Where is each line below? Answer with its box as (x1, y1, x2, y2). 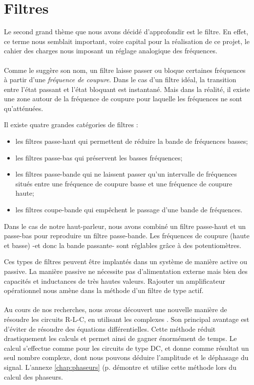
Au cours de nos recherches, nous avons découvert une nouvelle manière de (4, 304, 227, 315)
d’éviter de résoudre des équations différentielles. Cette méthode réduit (4, 323, 216, 334)
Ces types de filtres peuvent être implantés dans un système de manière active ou (4, 256, 247, 267)
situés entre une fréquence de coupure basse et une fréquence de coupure (15, 178, 233, 188)
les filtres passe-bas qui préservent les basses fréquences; (15, 152, 183, 162)
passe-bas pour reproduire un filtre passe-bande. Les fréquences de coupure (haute (4, 230, 250, 241)
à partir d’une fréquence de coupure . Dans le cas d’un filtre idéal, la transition (4, 74, 236, 85)
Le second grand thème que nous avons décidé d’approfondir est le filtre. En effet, (4, 26, 249, 37)
